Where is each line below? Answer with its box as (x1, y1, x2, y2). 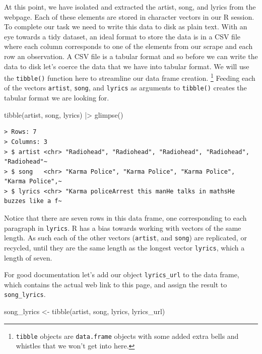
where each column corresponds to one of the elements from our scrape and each (4, 41, 253, 52)
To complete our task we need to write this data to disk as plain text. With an (4, 21, 247, 32)
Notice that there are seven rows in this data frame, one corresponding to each (4, 213, 247, 223)
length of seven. (4, 252, 52, 263)
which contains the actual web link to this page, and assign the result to (4, 279, 227, 289)
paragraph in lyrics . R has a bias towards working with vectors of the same (4, 222, 241, 233)
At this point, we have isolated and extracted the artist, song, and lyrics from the (4, 2, 256, 12)
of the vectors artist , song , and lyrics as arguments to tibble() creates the (4, 82, 247, 93)
